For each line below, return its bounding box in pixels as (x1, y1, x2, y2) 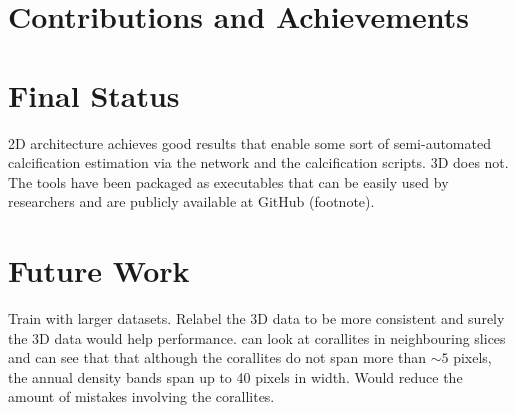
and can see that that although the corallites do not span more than (8, 347, 426, 368)
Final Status (8, 74, 180, 115)
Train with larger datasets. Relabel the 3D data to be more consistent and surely (8, 308, 505, 328)
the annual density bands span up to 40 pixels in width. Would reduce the (8, 366, 463, 387)
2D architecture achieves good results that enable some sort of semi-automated (8, 132, 491, 153)
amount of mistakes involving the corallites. (8, 386, 275, 407)
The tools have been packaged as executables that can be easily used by (8, 171, 449, 192)
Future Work (8, 250, 190, 291)
